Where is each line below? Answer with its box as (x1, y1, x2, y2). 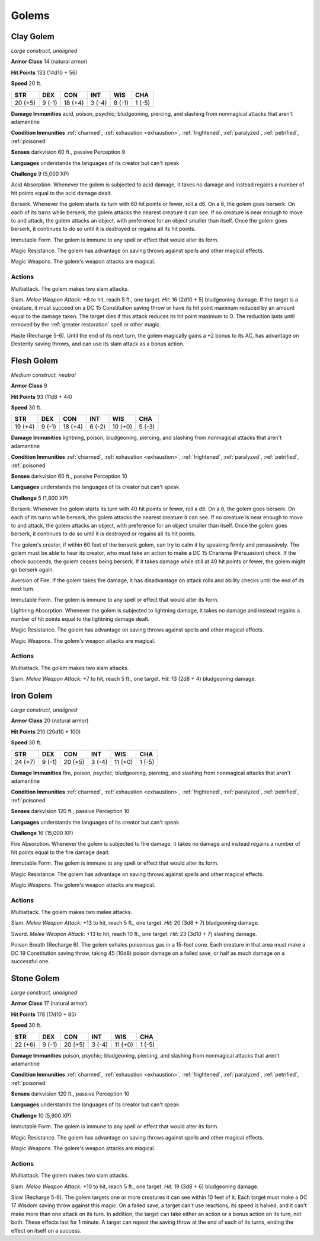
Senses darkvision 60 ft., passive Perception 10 (11, 472, 127, 480)
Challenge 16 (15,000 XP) (11, 829, 73, 836)
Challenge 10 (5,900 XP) (11, 1112, 72, 1119)
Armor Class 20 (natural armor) (11, 717, 89, 724)
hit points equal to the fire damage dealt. (11, 849, 110, 856)
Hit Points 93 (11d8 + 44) (11, 393, 72, 400)
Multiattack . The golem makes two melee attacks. (11, 909, 133, 916)
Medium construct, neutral (11, 371, 76, 378)
